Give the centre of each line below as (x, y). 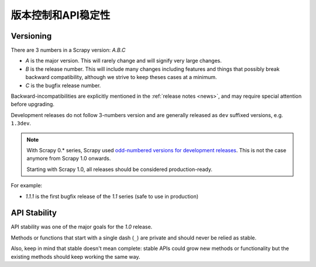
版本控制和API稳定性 (61, 15)
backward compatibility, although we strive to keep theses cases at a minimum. (121, 77)
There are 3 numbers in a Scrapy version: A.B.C (68, 50)
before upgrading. (33, 104)
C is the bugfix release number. (63, 85)
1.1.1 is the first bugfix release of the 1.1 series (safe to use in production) (112, 196)
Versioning (31, 36)
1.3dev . (21, 124)
